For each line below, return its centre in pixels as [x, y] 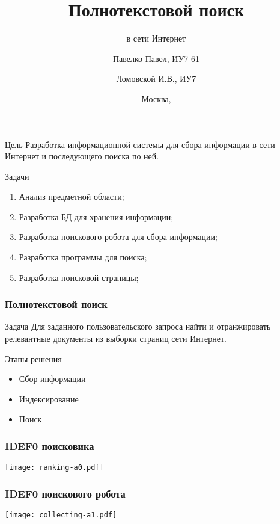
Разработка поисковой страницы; [79, 277]
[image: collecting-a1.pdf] [61, 515]
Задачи [17, 176]
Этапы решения [33, 358]
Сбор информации [52, 379]
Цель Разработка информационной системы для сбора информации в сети [140, 144]
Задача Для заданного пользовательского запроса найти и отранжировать [138, 326]
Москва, [156, 98]
